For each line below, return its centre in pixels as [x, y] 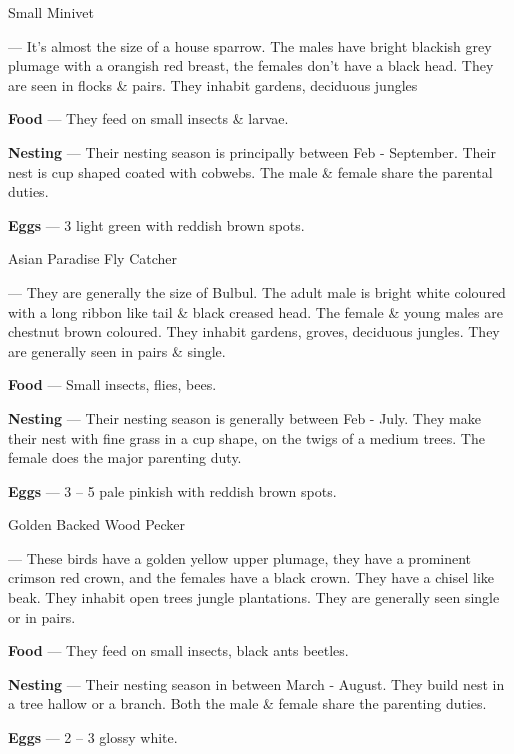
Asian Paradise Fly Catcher [93, 258]
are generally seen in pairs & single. [117, 350]
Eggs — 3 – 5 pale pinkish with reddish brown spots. [172, 490]
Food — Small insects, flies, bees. [112, 384]
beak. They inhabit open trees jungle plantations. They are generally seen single [254, 597]
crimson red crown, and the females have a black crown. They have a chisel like [251, 577]
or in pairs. [42, 616]
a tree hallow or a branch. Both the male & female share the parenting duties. [247, 703]
